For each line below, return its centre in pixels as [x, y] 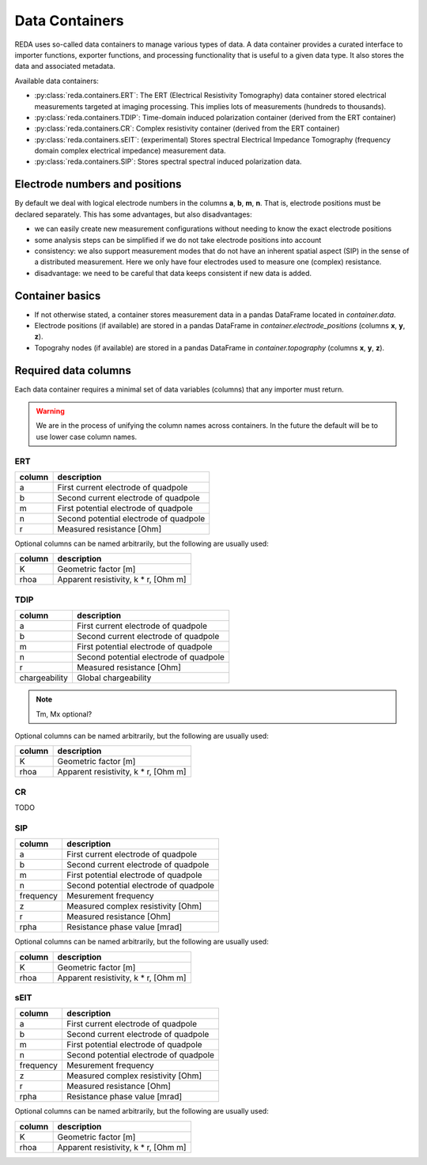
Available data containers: [57, 81]
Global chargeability [114, 678]
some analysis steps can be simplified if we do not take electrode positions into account [178, 240]
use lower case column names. [87, 437]
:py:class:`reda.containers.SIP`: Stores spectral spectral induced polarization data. [168, 161]
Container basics [58, 295]
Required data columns [73, 371]
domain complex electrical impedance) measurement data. [130, 151]
